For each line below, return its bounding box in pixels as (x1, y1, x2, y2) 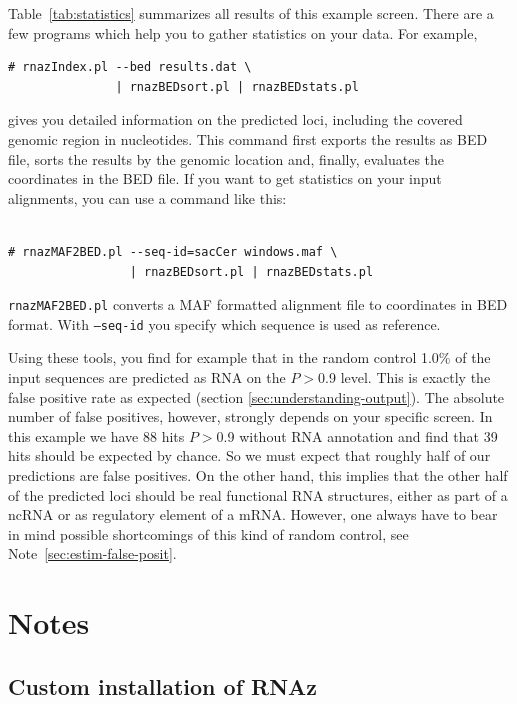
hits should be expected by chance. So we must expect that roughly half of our (8, 445, 491, 466)
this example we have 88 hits (8, 425, 185, 446)
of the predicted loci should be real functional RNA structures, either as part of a (8, 484, 508, 505)
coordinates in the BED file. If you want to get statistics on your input (8, 168, 442, 189)
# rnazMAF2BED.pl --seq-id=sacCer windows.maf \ (8, 244, 338, 259)
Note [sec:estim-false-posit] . (8, 543, 177, 564)
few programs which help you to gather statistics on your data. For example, (8, 22, 478, 43)
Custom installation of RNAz (8, 670, 318, 701)
